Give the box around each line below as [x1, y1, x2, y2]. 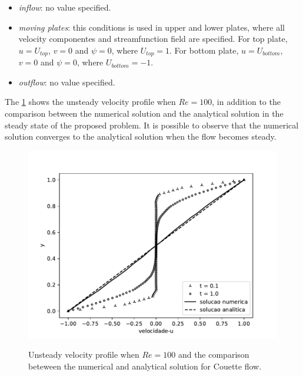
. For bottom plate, [169, 44, 239, 56]
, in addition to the [212, 95, 281, 108]
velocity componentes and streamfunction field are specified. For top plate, [18, 32, 288, 45]
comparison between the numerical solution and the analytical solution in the [5, 107, 284, 120]
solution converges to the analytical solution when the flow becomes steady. [5, 130, 277, 143]
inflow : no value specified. [18, 1, 111, 13]
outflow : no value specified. [18, 75, 115, 88]
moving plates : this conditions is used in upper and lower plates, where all [18, 21, 285, 33]
